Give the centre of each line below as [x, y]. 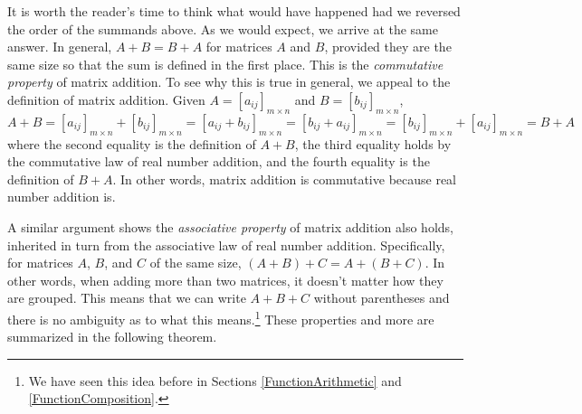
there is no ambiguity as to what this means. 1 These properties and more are [221, 317]
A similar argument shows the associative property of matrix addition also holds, [230, 226]
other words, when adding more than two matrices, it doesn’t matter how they [225, 280]
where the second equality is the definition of [132, 143]
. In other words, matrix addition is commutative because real [285, 179]
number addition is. [62, 197]
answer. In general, [60, 47]
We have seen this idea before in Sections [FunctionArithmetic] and [215, 380]
